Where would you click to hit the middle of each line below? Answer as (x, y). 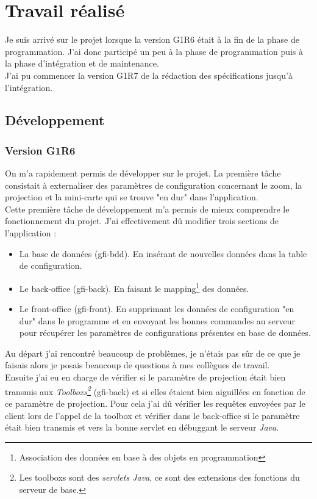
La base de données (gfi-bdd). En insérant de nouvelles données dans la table (163, 253)
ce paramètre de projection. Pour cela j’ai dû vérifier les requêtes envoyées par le (155, 403)
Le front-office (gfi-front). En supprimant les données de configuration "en (157, 309)
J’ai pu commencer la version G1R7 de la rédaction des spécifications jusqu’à (149, 75)
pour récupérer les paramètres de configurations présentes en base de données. (165, 333)
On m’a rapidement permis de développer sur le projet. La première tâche (143, 173)
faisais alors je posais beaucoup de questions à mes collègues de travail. (137, 365)
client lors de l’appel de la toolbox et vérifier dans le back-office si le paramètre (152, 415)
